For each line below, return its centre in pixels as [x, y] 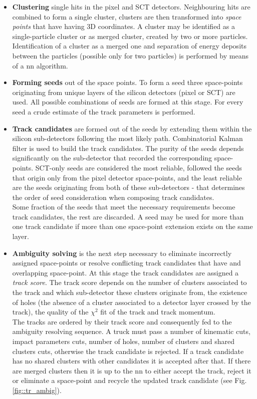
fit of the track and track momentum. [158, 312]
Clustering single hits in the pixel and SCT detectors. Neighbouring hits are [131, 6]
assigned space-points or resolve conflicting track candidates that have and [126, 263]
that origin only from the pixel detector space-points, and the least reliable [127, 177]
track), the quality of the [50, 312]
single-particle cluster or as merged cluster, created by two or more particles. [130, 36]
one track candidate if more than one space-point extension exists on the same [133, 226]
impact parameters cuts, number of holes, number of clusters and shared [123, 341]
